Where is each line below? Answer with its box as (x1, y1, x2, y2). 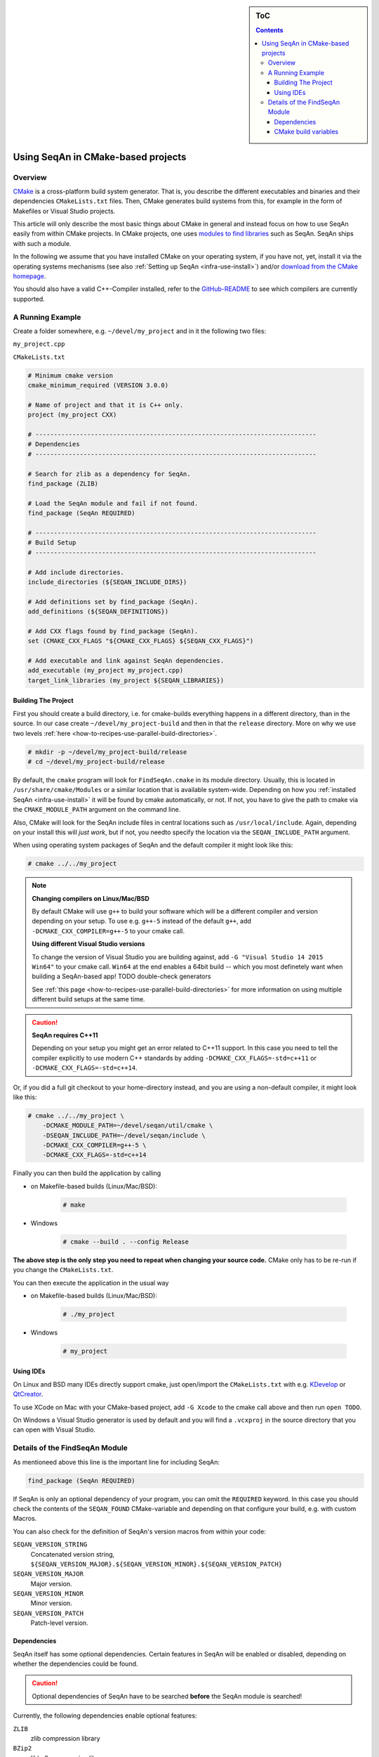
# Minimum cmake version (27, 371, 114, 380)
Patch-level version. (30, 1619, 88, 1627)
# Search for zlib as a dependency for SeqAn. (27, 469, 191, 478)
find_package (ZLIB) (27, 480, 98, 488)
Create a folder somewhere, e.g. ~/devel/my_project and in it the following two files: (13, 327, 267, 335)
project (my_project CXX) (27, 411, 117, 419)
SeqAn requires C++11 (32, 1030, 98, 1039)
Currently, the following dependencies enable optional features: (13, 1711, 197, 1720)
